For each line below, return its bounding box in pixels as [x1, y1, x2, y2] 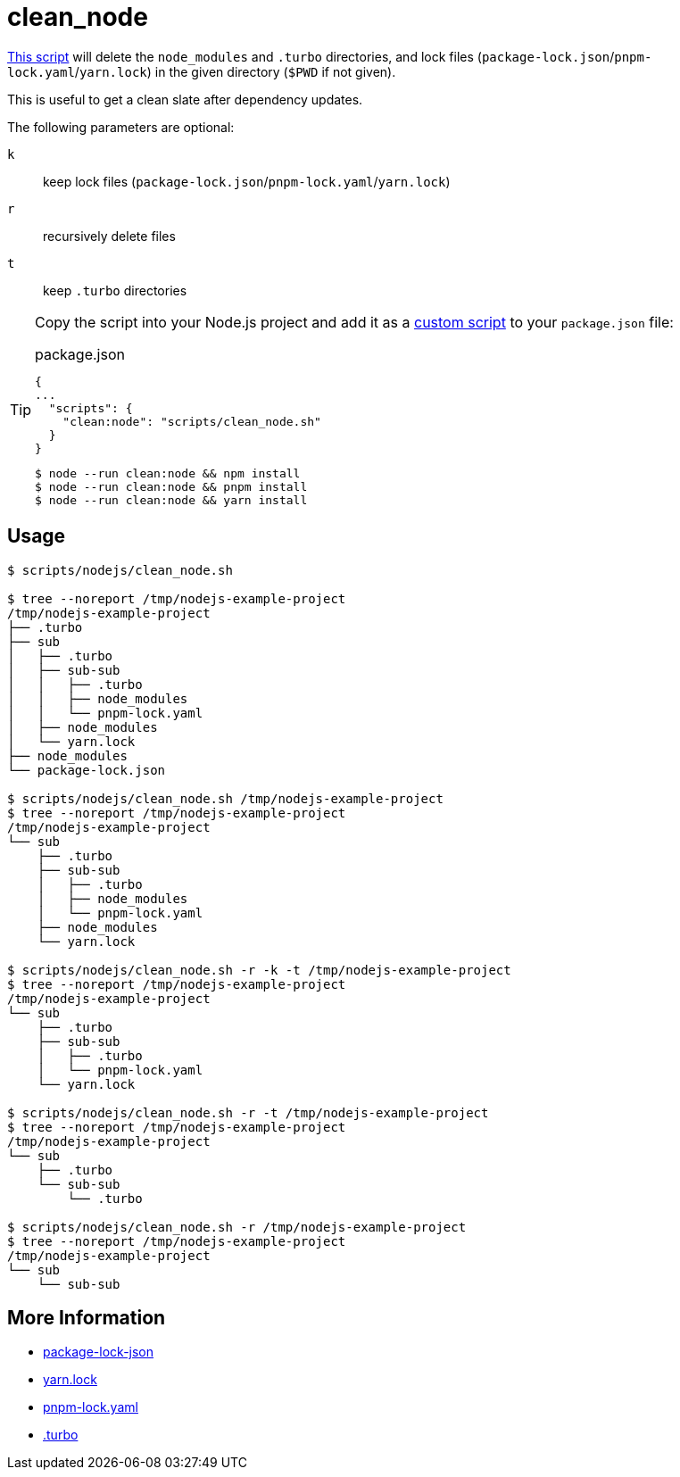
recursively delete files [43, 228, 176, 244]
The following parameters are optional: [7, 119, 235, 135]
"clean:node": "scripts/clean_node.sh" [62, 414, 321, 428]
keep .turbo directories [43, 282, 187, 298]
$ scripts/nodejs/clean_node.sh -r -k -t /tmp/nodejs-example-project [7, 962, 511, 977]
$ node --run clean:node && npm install [35, 466, 301, 480]
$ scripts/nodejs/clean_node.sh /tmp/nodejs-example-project [7, 791, 444, 806]
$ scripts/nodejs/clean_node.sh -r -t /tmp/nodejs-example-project [7, 1105, 489, 1120]
